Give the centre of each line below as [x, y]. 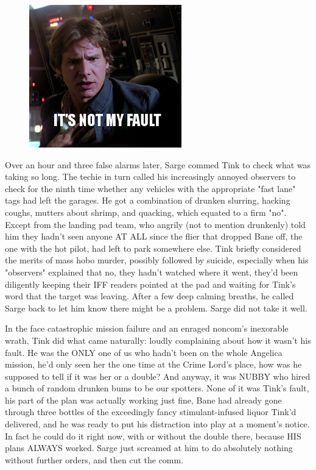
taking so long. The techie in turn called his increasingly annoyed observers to [150, 176]
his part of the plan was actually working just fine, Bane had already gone [143, 400]
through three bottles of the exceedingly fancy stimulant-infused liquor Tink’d [151, 412]
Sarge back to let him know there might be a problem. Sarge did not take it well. [156, 308]
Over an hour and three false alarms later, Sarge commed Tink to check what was [158, 164]
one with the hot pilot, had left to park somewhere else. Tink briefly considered [153, 248]
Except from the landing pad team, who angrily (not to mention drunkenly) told [155, 224]
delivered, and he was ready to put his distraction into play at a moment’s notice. [157, 424]
